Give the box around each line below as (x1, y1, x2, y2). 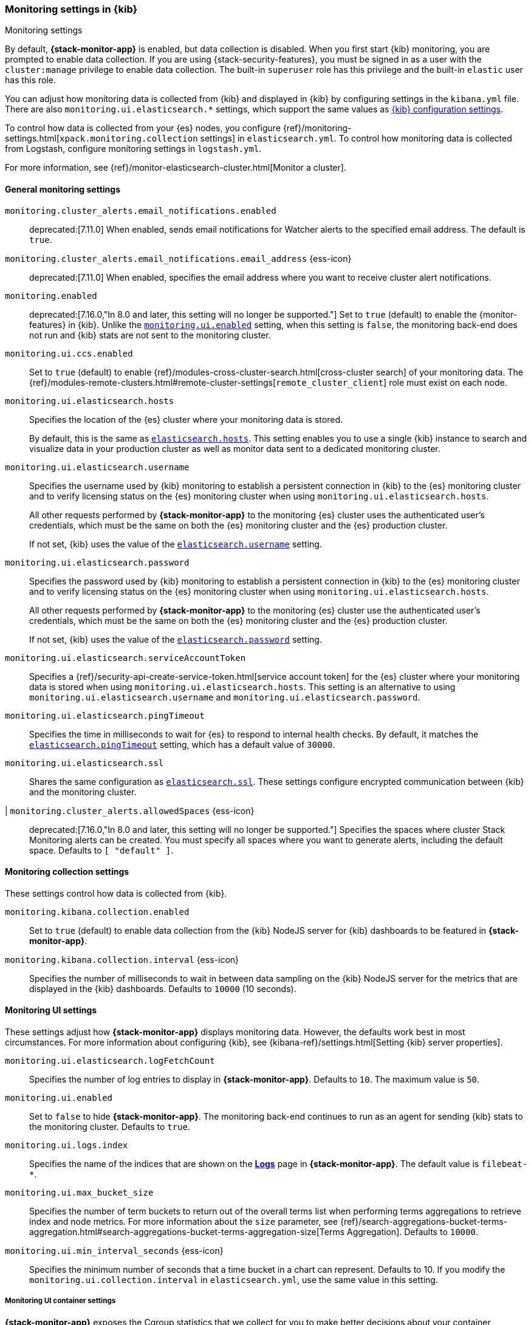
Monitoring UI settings (5, 1005, 97, 1016)
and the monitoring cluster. (29, 786, 137, 797)
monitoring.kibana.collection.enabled (5, 906, 190, 917)
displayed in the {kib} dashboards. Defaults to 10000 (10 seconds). (29, 983, 296, 994)
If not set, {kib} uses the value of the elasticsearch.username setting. (29, 538, 322, 549)
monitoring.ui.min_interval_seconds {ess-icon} (5, 1245, 224, 1256)
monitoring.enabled (5, 290, 97, 301)
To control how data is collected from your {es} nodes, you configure (5, 123, 281, 134)
